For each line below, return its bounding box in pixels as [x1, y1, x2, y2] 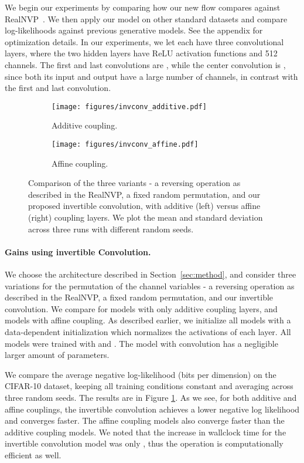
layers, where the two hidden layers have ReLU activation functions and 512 [5, 47, 278, 59]
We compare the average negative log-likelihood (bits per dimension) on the [5, 368, 276, 380]
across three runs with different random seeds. [28, 222, 194, 235]
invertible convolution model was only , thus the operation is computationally [5, 437, 283, 450]
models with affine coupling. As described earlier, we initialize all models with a [5, 314, 291, 326]
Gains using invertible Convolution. [5, 245, 151, 258]
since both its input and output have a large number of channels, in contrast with [5, 70, 298, 82]
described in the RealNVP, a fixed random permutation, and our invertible [5, 291, 274, 303]
